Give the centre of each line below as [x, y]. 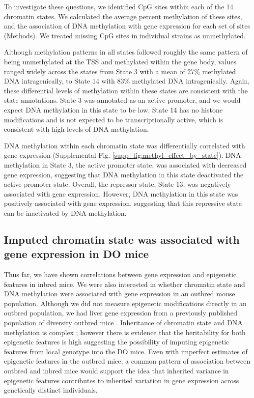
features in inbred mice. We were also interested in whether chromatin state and [125, 284]
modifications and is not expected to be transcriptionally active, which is [114, 119]
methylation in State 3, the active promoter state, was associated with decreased [125, 164]
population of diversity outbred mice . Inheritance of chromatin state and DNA [123, 323]
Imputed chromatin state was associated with [122, 239]
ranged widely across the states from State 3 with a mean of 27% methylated [120, 71]
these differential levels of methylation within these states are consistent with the [126, 90]
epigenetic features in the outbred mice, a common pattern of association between [127, 361]
